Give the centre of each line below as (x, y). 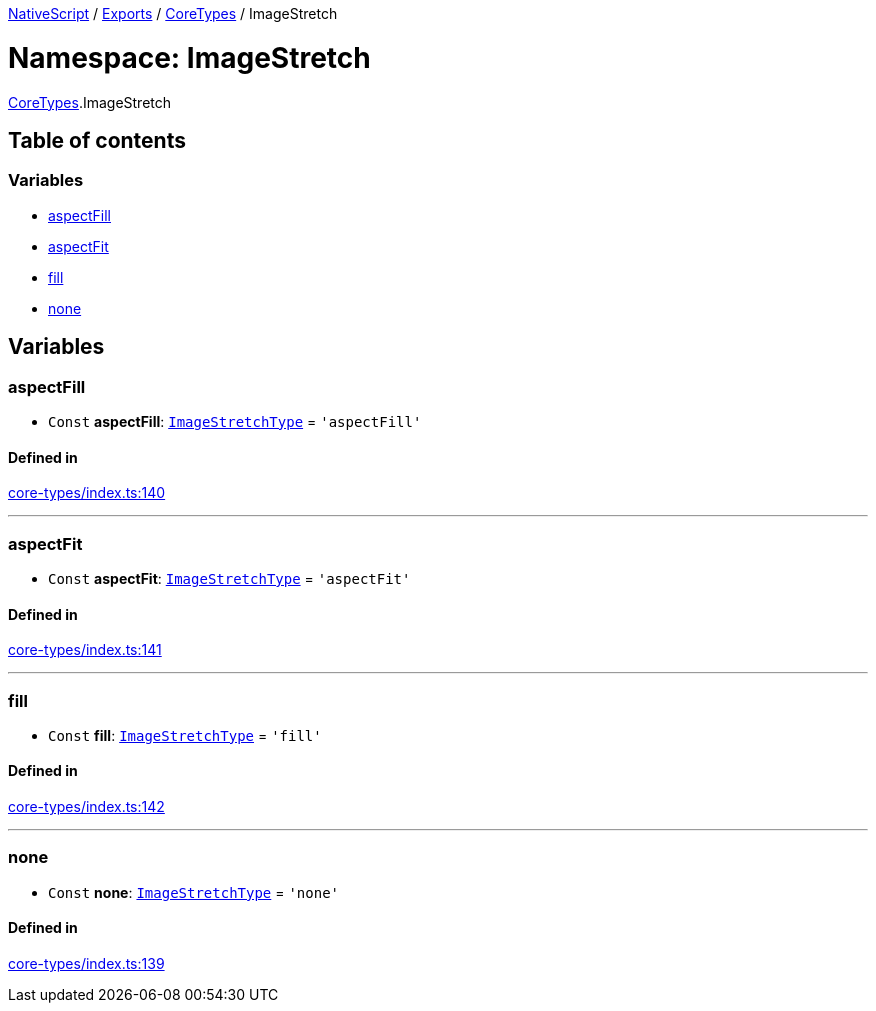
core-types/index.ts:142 (86, 807)
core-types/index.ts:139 (86, 964)
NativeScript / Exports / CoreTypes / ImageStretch (173, 13)
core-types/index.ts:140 (87, 493)
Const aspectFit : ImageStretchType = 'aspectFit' (229, 578)
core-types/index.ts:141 (85, 650)
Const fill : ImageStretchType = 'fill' (185, 735)
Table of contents (97, 140)
